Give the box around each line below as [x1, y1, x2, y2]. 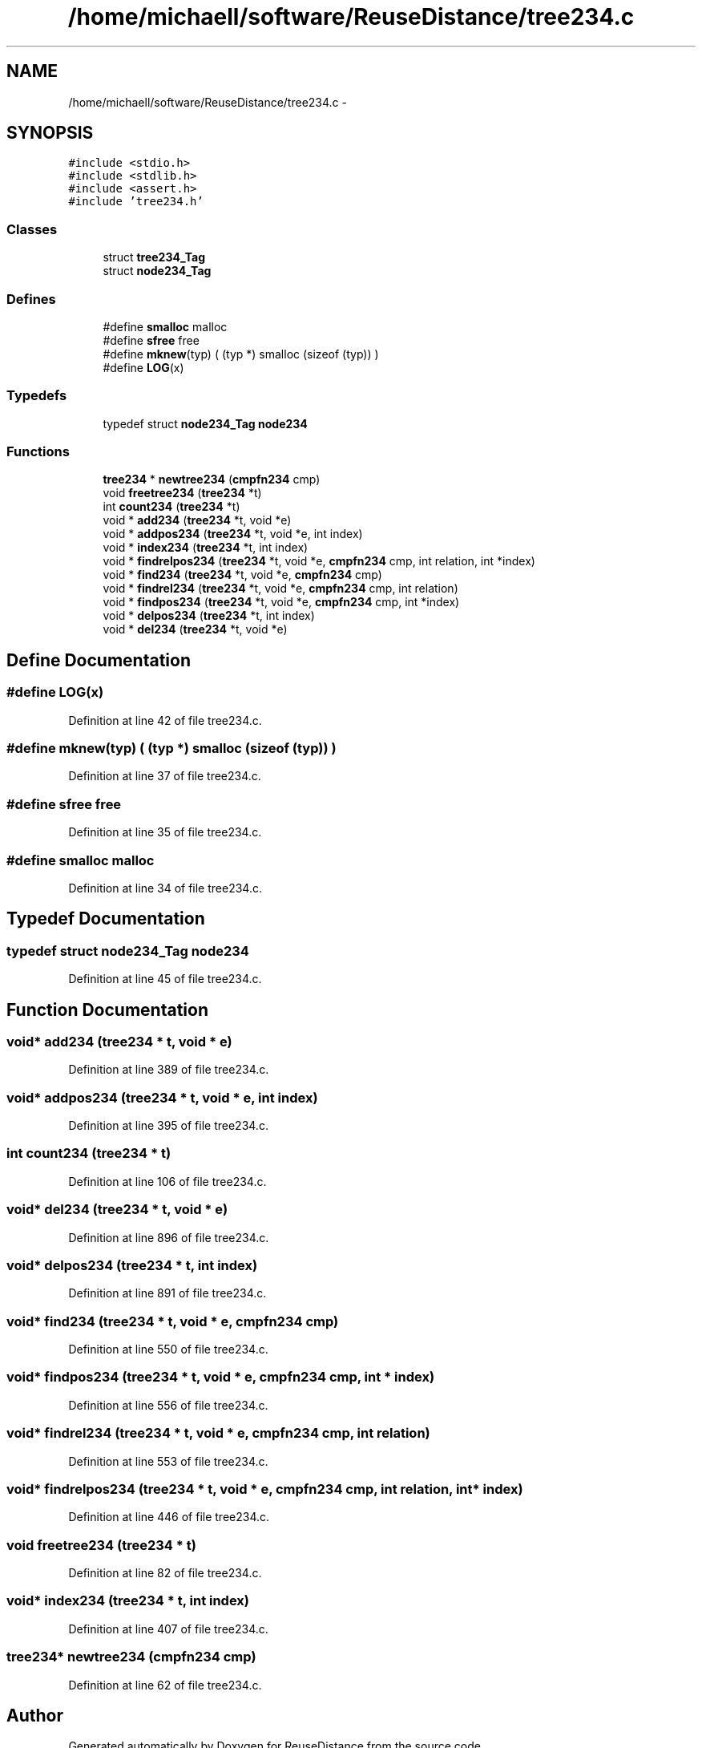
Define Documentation [6, 649, 191, 670]
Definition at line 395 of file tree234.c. [68, 1119, 268, 1133]
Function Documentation [6, 999, 208, 1020]
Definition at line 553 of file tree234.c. [68, 1454, 268, 1468]
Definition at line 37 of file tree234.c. [68, 769, 261, 783]
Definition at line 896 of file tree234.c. [68, 1230, 269, 1244]
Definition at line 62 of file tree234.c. [68, 1677, 262, 1692]
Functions [6, 443, 70, 460]
